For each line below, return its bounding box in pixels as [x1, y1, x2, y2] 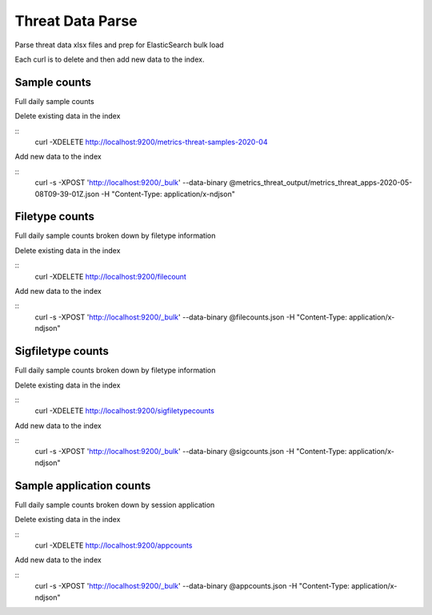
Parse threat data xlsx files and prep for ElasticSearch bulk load [14, 40, 224, 50]
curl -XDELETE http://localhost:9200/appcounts [34, 541, 193, 550]
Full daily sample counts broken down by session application [14, 500, 215, 509]
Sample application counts [14, 479, 151, 492]
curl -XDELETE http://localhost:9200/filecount [34, 271, 187, 281]
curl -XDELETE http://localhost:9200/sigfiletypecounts [34, 406, 215, 416]
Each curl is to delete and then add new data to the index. [14, 54, 205, 64]
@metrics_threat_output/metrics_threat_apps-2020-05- [229, 178, 413, 187]
